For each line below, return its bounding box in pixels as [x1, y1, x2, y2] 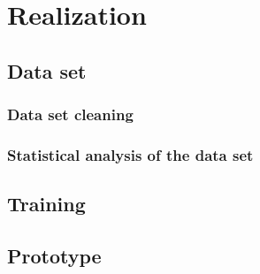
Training [7, 190, 86, 217]
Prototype [7, 242, 102, 270]
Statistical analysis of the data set [7, 143, 254, 165]
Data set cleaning [7, 103, 134, 126]
